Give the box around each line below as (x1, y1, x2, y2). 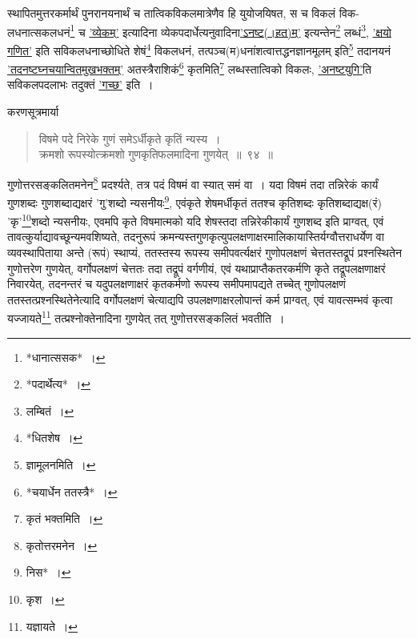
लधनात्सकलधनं (7, 23, 70, 40)
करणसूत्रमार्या (7, 102, 59, 119)
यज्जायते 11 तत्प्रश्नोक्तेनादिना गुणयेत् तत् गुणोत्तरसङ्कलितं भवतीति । (7, 307, 285, 327)
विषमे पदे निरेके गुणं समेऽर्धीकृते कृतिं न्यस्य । (38, 130, 221, 147)
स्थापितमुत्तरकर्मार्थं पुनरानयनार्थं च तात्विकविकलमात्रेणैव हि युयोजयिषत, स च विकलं (7, 5, 336, 21)
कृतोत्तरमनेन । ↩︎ (26, 537, 98, 553)
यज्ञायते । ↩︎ (26, 617, 78, 634)
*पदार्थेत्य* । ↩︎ (26, 376, 90, 392)
